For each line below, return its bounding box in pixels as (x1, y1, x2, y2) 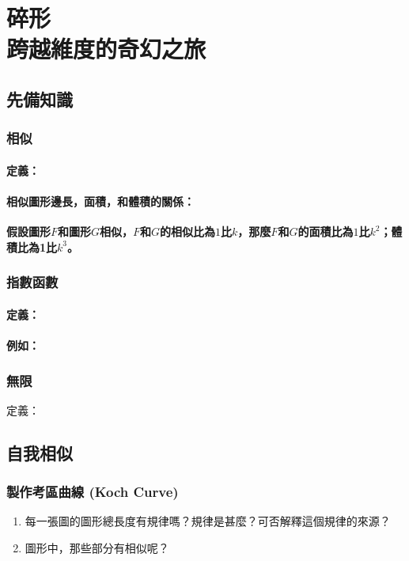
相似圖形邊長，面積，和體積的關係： (6, 192, 195, 209)
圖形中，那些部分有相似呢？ (25, 539, 169, 555)
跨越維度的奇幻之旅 (6, 32, 206, 65)
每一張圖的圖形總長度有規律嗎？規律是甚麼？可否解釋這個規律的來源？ (25, 513, 391, 529)
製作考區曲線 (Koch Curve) (6, 482, 179, 502)
